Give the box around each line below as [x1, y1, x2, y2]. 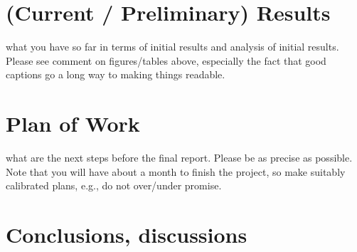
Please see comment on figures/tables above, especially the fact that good [6, 53, 326, 68]
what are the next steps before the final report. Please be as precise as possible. [6, 150, 353, 165]
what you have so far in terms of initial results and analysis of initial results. [6, 39, 339, 54]
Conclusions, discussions [6, 220, 247, 248]
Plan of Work [6, 109, 140, 138]
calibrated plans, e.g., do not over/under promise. [6, 178, 222, 193]
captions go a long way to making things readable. [6, 67, 225, 82]
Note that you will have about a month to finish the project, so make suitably [6, 164, 346, 179]
